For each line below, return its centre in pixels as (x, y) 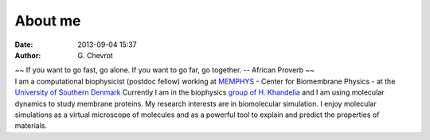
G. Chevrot (95, 55)
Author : (28, 55)
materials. (31, 126)
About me (48, 21)
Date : (24, 45)
